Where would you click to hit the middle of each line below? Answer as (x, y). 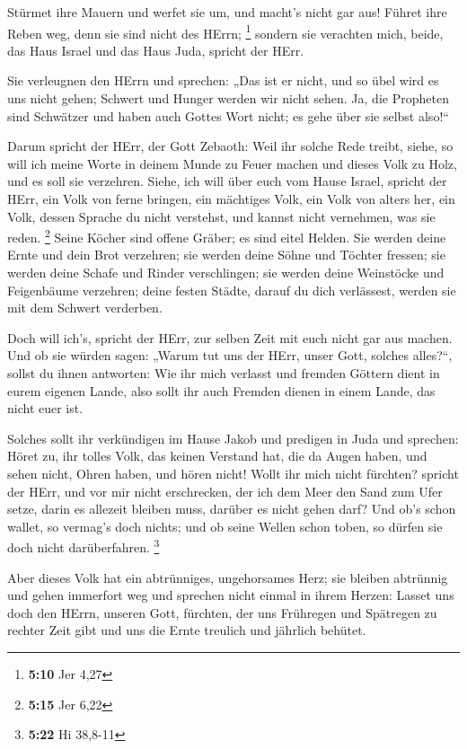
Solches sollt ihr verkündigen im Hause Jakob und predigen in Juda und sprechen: (233, 438)
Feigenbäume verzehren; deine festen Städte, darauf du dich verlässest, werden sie (232, 290)
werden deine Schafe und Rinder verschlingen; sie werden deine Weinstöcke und (226, 273)
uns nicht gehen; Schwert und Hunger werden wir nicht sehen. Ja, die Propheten (228, 98)
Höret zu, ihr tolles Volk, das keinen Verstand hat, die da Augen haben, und (217, 456)
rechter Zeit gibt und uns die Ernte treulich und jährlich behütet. (187, 630)
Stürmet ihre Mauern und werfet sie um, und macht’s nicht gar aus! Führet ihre (227, 12)
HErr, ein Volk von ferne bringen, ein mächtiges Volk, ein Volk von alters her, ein (231, 198)
